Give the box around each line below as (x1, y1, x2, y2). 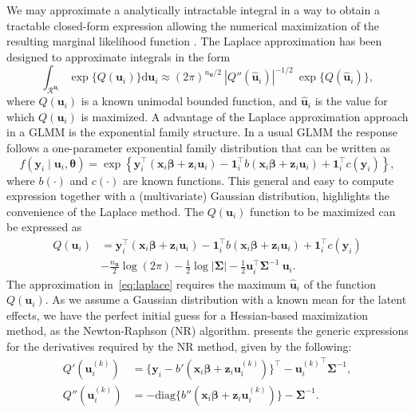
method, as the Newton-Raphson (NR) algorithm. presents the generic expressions (6, 322, 409, 339)
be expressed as (6, 218, 82, 235)
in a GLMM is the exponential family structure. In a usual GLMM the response (6, 124, 397, 140)
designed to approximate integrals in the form (6, 48, 231, 65)
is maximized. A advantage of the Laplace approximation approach (81, 108, 409, 124)
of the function (303, 275, 376, 292)
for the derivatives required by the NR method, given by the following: (6, 338, 352, 355)
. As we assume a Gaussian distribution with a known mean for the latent (45, 291, 407, 308)
